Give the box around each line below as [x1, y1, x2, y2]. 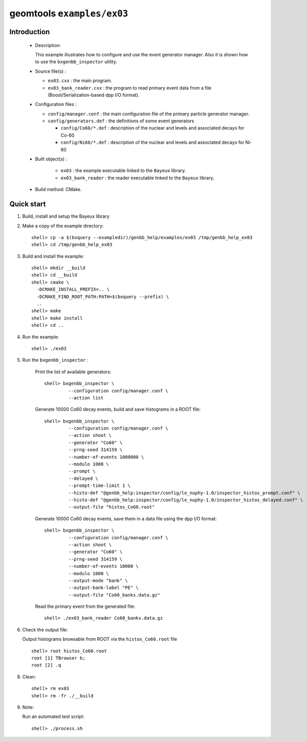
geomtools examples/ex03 [9, 8, 128, 19]
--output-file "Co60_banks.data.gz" [68, 592, 161, 598]
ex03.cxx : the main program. [48, 77, 113, 84]
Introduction [9, 27, 50, 36]
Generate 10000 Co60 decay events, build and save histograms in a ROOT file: [35, 406, 201, 412]
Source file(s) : [35, 68, 67, 74]
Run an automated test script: [22, 713, 84, 719]
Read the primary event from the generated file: [35, 603, 136, 609]
